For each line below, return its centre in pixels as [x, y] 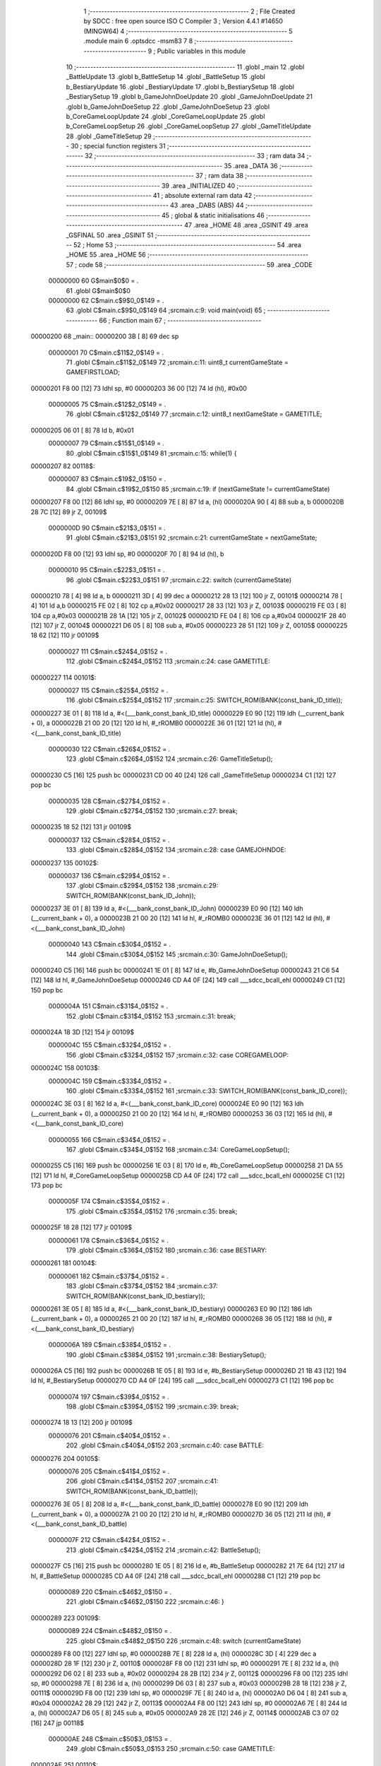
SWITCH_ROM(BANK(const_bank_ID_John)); [131, 895]
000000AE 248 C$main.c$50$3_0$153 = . [110, 1739]
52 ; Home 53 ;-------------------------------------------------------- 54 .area [187, 244]
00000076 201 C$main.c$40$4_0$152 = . [109, 1435]
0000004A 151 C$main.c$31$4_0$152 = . [108, 1006]
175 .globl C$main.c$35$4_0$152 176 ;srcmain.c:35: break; [152, 1211]
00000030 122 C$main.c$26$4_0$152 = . [109, 749]
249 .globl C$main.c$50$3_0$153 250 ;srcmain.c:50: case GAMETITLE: [170, 1749]
